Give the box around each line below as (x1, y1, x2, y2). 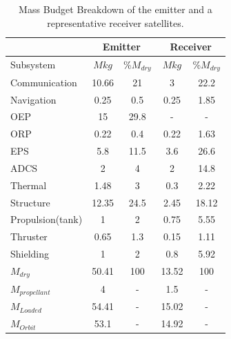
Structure (10, 195, 50, 209)
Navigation (10, 92, 57, 106)
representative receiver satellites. (47, 15, 184, 30)
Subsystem (10, 57, 56, 72)
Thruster (10, 229, 48, 244)
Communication (10, 75, 77, 89)
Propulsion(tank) (10, 212, 83, 226)
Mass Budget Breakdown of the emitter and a (19, 2, 212, 16)
